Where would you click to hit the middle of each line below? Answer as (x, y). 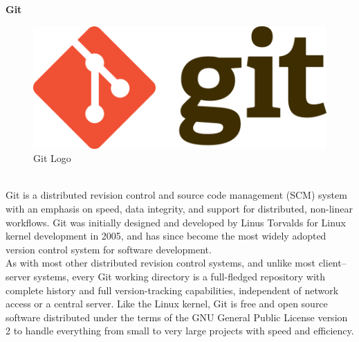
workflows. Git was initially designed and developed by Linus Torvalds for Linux (176, 222)
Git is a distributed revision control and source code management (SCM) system (176, 195)
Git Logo (52, 158)
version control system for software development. (109, 249)
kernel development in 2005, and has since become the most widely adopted (166, 236)
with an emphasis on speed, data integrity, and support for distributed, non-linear (179, 209)
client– (332, 263)
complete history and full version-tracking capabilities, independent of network (172, 290)
